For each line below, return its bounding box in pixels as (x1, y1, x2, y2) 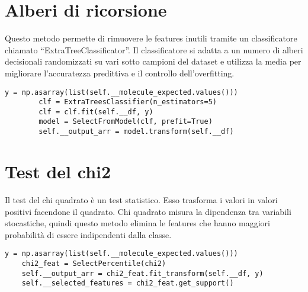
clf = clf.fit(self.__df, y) (38, 107, 153, 116)
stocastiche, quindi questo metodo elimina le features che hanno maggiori (5, 217, 270, 229)
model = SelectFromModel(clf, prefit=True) (38, 117, 213, 126)
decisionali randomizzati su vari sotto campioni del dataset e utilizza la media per (5, 55, 301, 68)
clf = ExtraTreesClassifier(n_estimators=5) (38, 98, 217, 107)
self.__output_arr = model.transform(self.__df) (38, 127, 234, 136)
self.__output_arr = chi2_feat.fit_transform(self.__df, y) (21, 269, 264, 278)
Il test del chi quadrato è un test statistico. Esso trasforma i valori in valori (5, 193, 278, 206)
